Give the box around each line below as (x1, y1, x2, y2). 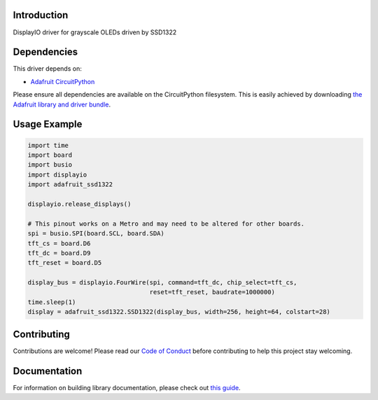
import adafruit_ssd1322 (27, 181, 113, 188)
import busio (27, 161, 73, 169)
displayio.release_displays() (27, 200, 132, 208)
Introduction (13, 9, 69, 21)
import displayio (27, 170, 87, 179)
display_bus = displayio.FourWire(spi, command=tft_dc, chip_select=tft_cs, (27, 279, 297, 287)
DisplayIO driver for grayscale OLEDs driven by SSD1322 (13, 28, 177, 36)
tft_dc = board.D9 (27, 249, 91, 257)
